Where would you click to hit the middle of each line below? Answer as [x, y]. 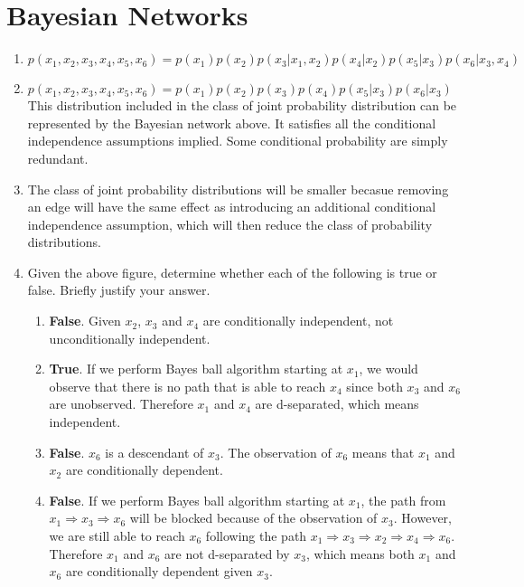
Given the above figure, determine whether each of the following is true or [232, 272]
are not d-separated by [227, 553]
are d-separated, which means [337, 404]
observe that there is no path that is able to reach [187, 386]
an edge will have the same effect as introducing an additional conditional [232, 207]
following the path [256, 535]
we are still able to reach [117, 535]
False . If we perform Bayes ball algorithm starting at [197, 500]
